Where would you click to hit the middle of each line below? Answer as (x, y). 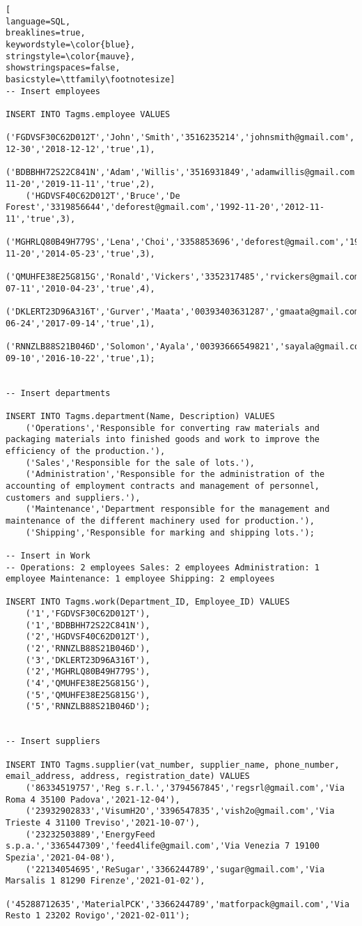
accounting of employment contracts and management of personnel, (163, 486)
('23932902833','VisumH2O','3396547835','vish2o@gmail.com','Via (180, 811)
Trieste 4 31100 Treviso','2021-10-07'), (103, 822)
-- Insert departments (58, 393)
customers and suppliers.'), (73, 498)
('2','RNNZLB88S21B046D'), (88, 649)
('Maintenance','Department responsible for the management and (178, 509)
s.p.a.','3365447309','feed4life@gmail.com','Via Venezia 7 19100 (163, 846)
